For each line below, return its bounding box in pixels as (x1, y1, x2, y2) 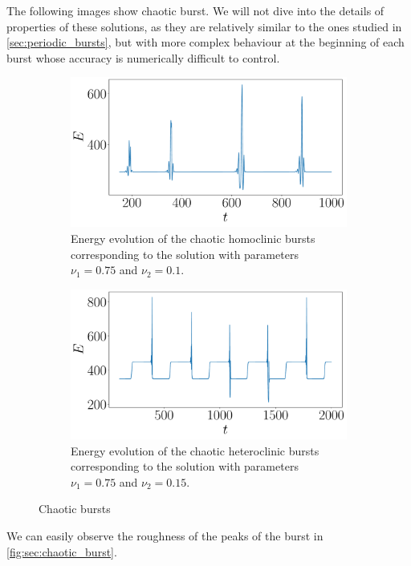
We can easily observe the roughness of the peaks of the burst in (6, 527, 324, 544)
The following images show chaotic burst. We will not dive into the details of (6, 2, 385, 18)
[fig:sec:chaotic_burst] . (6, 543, 117, 560)
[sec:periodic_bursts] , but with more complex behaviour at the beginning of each (6, 34, 405, 51)
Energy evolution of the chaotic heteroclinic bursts (71, 442, 319, 459)
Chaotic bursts (39, 500, 111, 517)
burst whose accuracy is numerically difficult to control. (6, 49, 280, 66)
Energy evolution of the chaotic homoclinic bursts (71, 230, 315, 247)
